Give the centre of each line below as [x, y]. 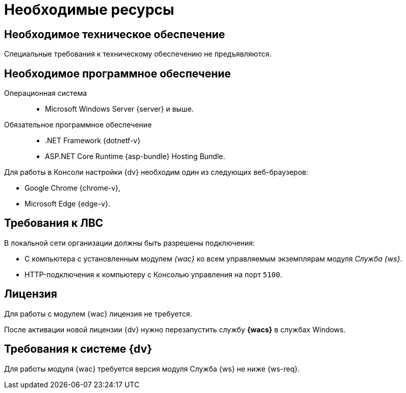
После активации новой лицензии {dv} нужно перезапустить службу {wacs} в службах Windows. [175, 329]
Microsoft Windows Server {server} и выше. [120, 109]
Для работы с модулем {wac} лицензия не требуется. [98, 313]
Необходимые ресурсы [89, 10]
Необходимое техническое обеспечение [115, 34]
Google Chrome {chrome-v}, [73, 188]
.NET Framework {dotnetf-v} [93, 141]
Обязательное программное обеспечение [78, 125]
